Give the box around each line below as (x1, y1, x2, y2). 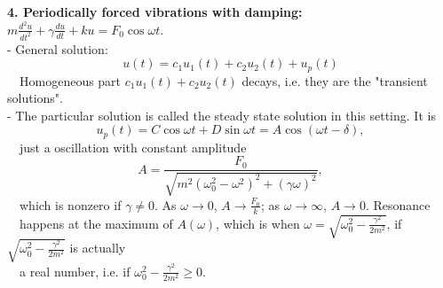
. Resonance (365, 195, 431, 214)
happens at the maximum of (19, 214, 173, 232)
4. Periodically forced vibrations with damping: (7, 3, 303, 20)
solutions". (7, 89, 63, 107)
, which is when (216, 214, 300, 232)
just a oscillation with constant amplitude (19, 137, 247, 156)
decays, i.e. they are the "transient (241, 71, 428, 90)
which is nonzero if (19, 195, 122, 214)
